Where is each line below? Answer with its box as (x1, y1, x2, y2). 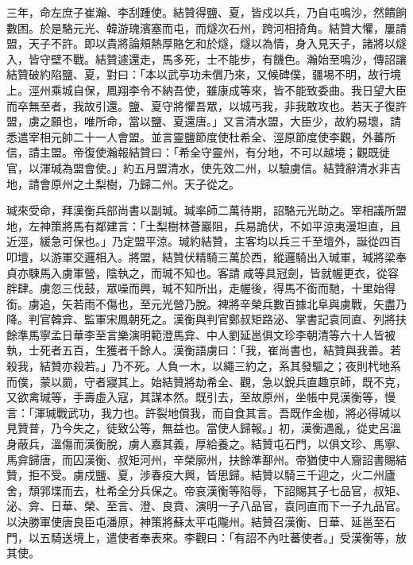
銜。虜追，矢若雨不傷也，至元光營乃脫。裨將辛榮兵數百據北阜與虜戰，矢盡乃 (6, 295, 407, 312)
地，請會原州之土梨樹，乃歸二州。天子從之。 (6, 175, 240, 192)
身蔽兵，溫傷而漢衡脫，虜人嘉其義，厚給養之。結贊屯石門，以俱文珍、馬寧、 (6, 435, 407, 452)
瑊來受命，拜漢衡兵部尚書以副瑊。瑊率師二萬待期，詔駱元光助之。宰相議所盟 (6, 202, 407, 219)
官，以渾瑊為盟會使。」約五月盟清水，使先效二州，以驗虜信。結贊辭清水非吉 (6, 159, 401, 176)
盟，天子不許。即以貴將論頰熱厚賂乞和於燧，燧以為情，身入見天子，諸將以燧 (6, 35, 407, 52)
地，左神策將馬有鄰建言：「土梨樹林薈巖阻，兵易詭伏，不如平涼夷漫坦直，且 (6, 217, 401, 234)
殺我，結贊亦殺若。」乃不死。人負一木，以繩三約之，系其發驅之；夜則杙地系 (6, 358, 401, 374)
